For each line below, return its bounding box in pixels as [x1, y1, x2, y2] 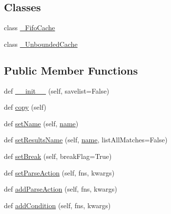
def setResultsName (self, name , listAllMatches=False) [4, 135, 168, 145]
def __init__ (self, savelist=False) [4, 85, 109, 96]
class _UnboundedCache [4, 39, 78, 49]
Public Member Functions [4, 62, 138, 78]
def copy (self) [4, 102, 46, 112]
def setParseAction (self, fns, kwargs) [4, 167, 115, 177]
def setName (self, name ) [4, 118, 79, 128]
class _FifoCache [4, 22, 55, 33]
